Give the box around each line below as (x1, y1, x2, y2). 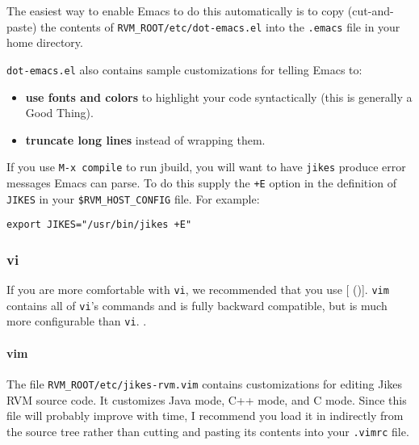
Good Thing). (25, 104, 94, 121)
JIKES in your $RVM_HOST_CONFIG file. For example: (6, 190, 260, 207)
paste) (6, 18, 37, 35)
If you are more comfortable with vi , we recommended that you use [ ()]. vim (6, 281, 389, 298)
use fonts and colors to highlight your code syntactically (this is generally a (25, 88, 413, 105)
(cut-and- (347, 2, 394, 19)
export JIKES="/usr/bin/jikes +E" (6, 219, 192, 231)
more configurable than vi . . (6, 313, 147, 330)
